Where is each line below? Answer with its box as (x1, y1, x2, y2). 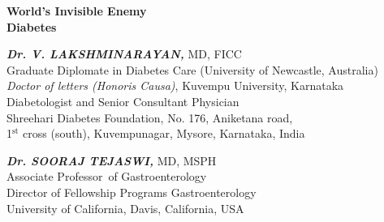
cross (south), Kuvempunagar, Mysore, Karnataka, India (23, 125, 305, 142)
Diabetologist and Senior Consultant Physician (6, 92, 239, 109)
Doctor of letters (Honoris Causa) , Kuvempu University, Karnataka (6, 77, 344, 94)
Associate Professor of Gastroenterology (6, 168, 207, 185)
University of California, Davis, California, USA (6, 199, 244, 216)
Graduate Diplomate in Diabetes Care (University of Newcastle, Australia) (6, 61, 378, 78)
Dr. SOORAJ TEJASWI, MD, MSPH (6, 152, 217, 169)
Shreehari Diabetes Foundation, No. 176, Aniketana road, (6, 109, 293, 126)
